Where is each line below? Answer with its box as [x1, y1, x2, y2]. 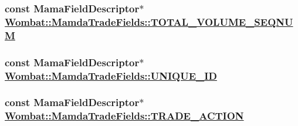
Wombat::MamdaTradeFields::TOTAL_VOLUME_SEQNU [5, 14, 293, 29]
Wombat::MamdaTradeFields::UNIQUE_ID [5, 68, 217, 83]
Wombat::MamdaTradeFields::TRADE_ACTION [5, 108, 244, 123]
